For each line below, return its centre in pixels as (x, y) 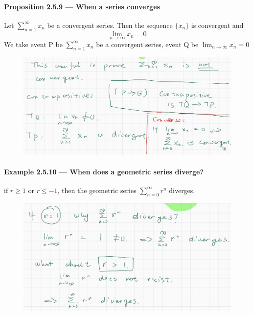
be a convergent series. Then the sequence (110, 25)
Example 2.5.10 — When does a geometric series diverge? (104, 171)
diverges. (182, 190)
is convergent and (217, 25)
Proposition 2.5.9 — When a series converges (82, 6)
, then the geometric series (97, 190)
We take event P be (33, 44)
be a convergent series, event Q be (147, 44)
